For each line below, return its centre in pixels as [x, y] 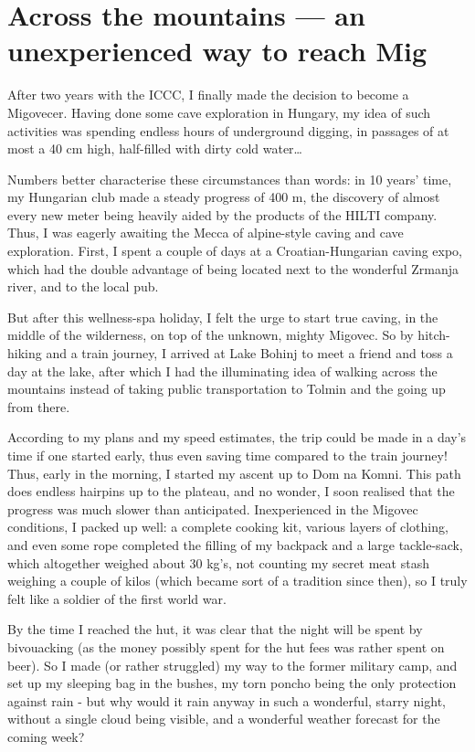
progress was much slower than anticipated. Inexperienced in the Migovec [213, 508]
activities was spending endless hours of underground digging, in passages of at [228, 130]
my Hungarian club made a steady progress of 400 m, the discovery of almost [224, 197]
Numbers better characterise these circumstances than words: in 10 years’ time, [230, 179]
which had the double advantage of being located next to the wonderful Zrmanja [233, 268]
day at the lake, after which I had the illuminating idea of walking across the [222, 371]
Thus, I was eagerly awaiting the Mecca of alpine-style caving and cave [206, 233]
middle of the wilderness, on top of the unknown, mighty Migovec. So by [211, 335]
